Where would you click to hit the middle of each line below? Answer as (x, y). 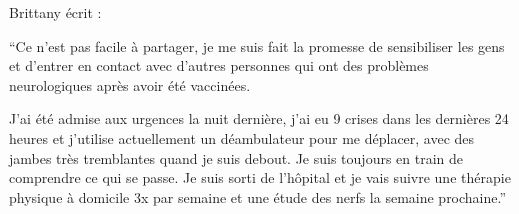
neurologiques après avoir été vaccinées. (130, 84)
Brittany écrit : (55, 12)
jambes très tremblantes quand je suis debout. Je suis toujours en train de (236, 157)
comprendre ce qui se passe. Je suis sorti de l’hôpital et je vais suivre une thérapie (260, 177)
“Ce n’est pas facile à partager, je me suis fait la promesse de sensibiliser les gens (257, 45)
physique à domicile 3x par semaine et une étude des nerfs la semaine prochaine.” (258, 196)
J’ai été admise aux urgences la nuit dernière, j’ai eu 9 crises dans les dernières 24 (259, 118)
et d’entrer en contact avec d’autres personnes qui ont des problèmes (219, 65)
